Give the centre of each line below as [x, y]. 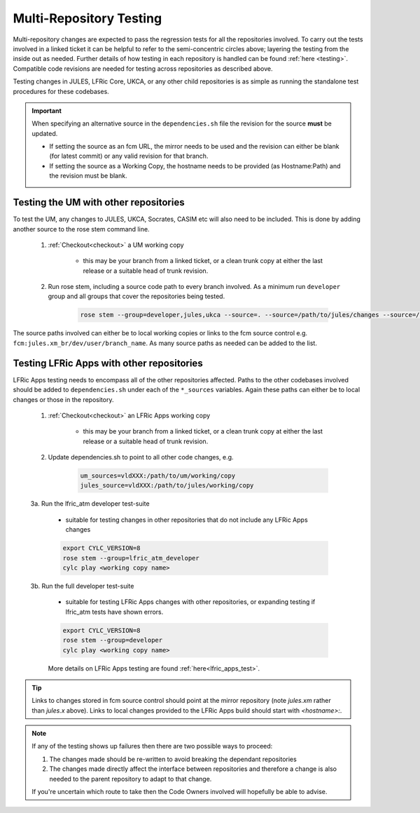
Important [47, 110]
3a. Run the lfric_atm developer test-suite [90, 504]
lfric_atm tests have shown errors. [114, 612]
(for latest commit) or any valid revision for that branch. [129, 156]
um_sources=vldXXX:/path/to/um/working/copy [158, 476]
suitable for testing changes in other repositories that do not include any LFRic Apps [187, 520]
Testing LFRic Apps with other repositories [108, 363]
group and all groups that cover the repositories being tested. [136, 296]
